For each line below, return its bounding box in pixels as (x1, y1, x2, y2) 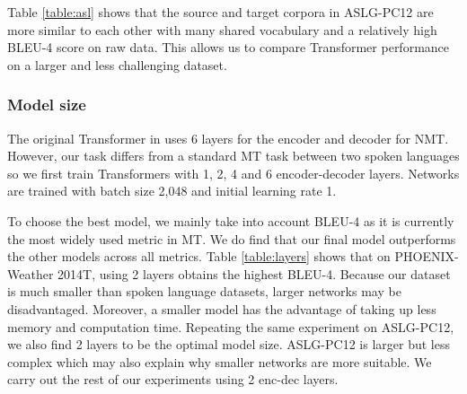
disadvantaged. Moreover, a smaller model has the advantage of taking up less (7, 299, 436, 318)
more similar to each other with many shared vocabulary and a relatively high (7, 20, 437, 39)
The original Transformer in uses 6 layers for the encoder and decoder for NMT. (7, 128, 449, 147)
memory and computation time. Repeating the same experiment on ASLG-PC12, (7, 317, 454, 336)
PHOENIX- (394, 247, 459, 266)
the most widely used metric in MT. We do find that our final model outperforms (7, 229, 456, 248)
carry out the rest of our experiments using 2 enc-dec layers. (7, 370, 339, 389)
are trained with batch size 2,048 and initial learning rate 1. (7, 181, 337, 200)
